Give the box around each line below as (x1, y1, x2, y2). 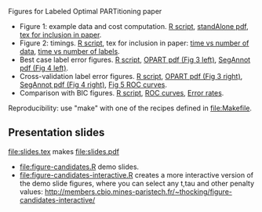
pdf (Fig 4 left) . (19, 63, 69, 73)
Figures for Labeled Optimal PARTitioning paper (8, 7, 162, 16)
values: (19, 187, 43, 196)
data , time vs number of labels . (19, 47, 120, 56)
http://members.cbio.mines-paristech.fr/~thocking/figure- (44, 187, 233, 196)
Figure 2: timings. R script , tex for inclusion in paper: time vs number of (19, 38, 249, 48)
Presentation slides (8, 126, 105, 139)
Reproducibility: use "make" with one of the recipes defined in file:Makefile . (8, 103, 253, 113)
